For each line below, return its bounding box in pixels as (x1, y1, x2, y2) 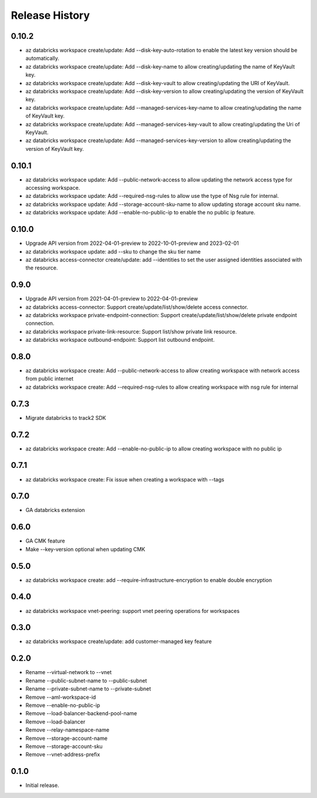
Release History (11, 9, 90, 22)
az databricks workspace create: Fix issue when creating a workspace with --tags (25, 476, 224, 483)
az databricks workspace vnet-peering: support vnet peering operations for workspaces (25, 607, 240, 614)
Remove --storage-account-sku (25, 743, 103, 750)
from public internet (25, 375, 73, 382)
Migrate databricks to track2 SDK (25, 414, 106, 421)
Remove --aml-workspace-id (25, 693, 96, 701)
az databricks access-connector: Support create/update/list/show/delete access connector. (25, 303, 248, 311)
